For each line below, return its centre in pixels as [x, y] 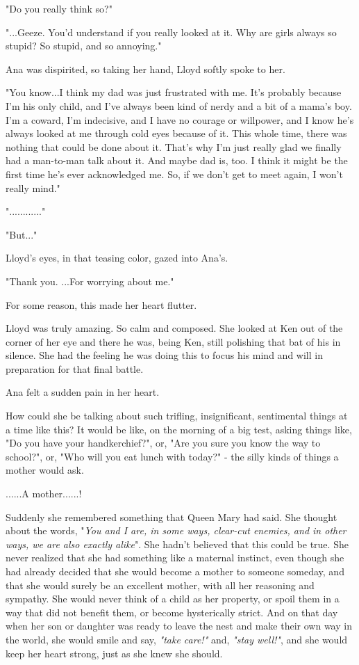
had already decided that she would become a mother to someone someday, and [175, 571]
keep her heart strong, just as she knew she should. [114, 653]
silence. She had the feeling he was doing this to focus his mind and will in [164, 355]
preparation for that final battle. [75, 368]
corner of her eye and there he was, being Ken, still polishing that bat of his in [173, 341]
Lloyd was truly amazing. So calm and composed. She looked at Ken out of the [174, 328]
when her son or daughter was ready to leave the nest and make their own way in [179, 626]
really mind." [33, 187]
